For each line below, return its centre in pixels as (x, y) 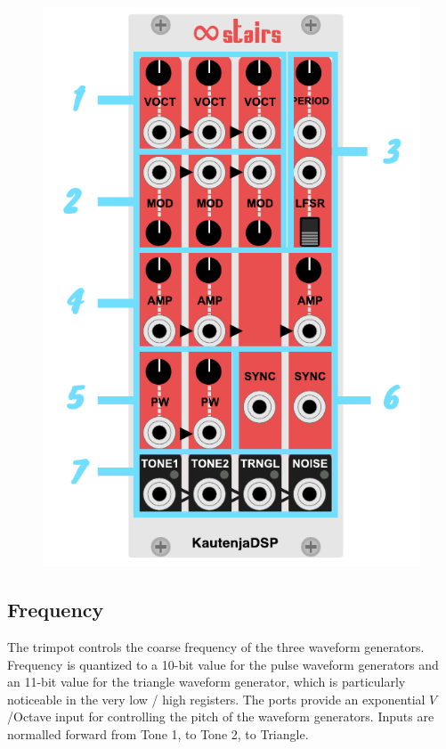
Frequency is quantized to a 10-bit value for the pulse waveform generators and (223, 664)
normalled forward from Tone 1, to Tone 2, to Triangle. (158, 734)
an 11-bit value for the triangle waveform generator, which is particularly (207, 682)
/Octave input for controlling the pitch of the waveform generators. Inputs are (221, 716)
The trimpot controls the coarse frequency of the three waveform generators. (216, 647)
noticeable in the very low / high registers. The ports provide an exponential (216, 699)
